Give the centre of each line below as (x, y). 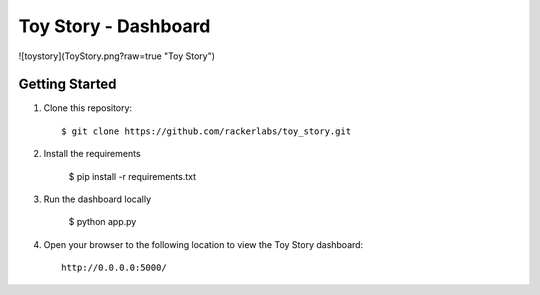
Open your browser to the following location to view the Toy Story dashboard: (203, 244)
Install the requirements (92, 154)
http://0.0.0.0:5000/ (114, 268)
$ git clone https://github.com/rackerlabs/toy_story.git (206, 131)
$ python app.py (102, 222)
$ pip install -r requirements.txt (132, 176)
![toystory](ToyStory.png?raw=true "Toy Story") (116, 56)
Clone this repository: (88, 108)
